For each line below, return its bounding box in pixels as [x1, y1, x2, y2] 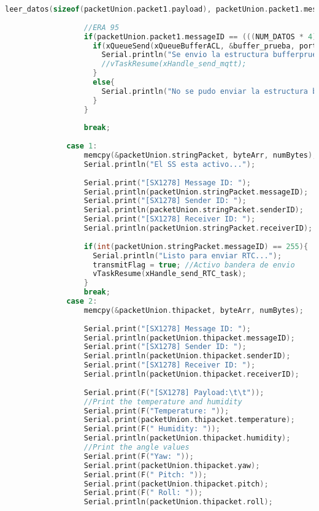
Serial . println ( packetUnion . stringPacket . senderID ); [83, 206, 304, 215]
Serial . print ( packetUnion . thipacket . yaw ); [83, 461, 260, 470]
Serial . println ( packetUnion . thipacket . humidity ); [83, 434, 291, 443]
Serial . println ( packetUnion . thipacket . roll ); [83, 498, 273, 507]
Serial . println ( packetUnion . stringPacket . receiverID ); [83, 224, 313, 232]
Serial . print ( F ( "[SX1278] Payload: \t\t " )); [83, 388, 264, 397]
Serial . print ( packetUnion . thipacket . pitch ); [83, 479, 269, 488]
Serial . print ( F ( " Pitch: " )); [83, 470, 207, 479]
